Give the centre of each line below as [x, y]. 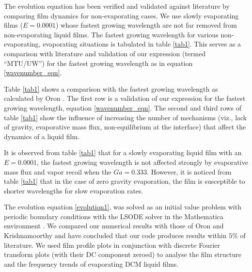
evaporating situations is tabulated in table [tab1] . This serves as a [142, 44]
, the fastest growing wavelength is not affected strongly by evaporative [142, 162]
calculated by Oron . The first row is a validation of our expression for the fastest [125, 98]
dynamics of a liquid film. [42, 136]
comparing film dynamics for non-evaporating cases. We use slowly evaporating [121, 15]
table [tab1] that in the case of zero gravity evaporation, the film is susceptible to [125, 181]
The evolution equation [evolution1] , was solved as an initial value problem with [123, 207]
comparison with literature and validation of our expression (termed [105, 53]
